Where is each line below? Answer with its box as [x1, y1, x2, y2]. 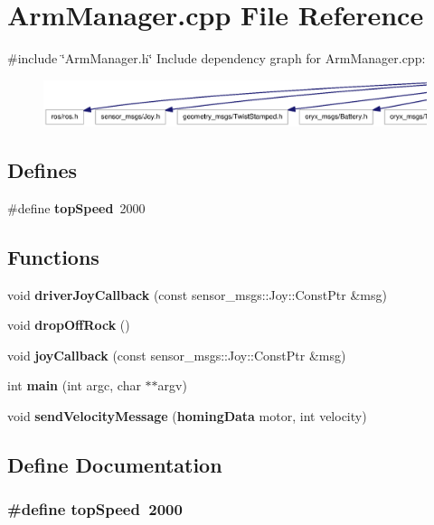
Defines [7, 156, 78, 184]
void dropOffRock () [7, 315, 130, 334]
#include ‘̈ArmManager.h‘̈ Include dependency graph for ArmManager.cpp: [7, 49, 426, 68]
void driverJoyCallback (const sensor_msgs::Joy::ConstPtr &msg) [7, 285, 387, 304]
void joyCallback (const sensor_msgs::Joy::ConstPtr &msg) [7, 345, 346, 364]
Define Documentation [7, 451, 222, 479]
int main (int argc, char [7, 376, 141, 395]
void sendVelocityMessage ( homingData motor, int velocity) [7, 407, 367, 426]
